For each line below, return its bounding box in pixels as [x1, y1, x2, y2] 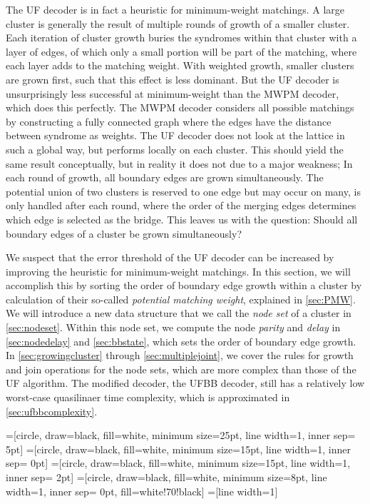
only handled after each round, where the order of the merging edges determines [6, 198, 356, 213]
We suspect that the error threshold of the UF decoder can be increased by [6, 250, 334, 265]
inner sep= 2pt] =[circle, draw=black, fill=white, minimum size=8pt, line [6, 470, 327, 484]
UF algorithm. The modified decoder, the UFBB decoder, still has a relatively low [6, 376, 365, 390]
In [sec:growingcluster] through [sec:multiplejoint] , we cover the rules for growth [6, 348, 354, 363]
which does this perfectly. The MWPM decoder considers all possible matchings [6, 100, 354, 115]
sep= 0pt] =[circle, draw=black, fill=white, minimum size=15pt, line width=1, [6, 455, 351, 470]
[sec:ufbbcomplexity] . [6, 403, 98, 418]
